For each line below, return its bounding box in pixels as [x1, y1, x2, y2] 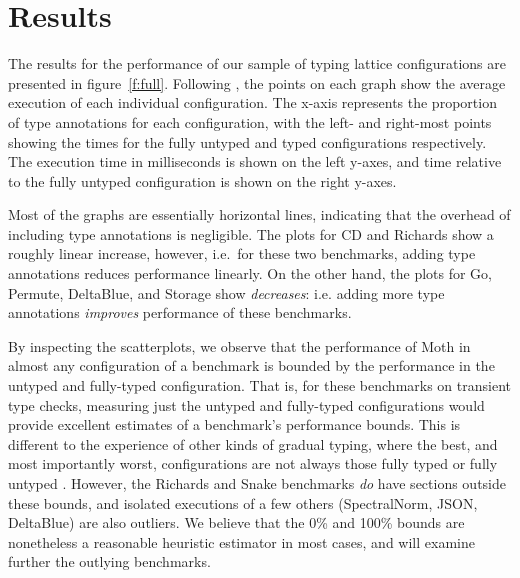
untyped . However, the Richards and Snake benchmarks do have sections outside [8, 473, 507, 493]
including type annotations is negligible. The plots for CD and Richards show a [8, 223, 494, 244]
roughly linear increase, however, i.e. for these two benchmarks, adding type [8, 243, 476, 264]
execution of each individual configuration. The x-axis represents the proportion [8, 92, 497, 113]
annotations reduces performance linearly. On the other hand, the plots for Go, [8, 263, 493, 284]
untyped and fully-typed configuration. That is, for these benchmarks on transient [8, 375, 511, 396]
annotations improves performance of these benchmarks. [8, 302, 352, 323]
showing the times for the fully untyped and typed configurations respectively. [8, 131, 487, 152]
